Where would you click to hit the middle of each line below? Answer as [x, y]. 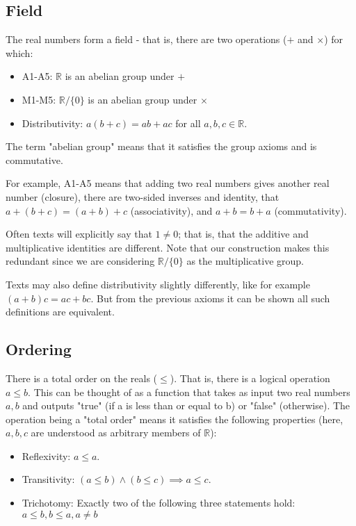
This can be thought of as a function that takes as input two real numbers [192, 392]
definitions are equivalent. [60, 312]
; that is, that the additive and [243, 234]
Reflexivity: [46, 455]
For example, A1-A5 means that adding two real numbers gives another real [168, 183]
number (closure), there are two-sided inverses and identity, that [143, 196]
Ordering [39, 349]
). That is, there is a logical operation [250, 378]
